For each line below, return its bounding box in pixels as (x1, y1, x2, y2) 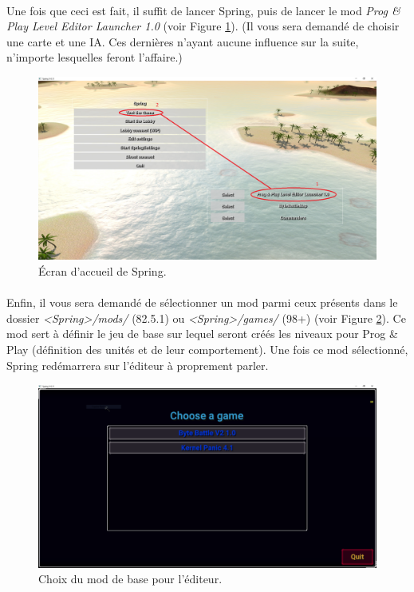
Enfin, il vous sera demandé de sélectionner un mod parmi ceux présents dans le (6, 294, 398, 311)
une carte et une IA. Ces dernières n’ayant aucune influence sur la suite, (6, 33, 359, 50)
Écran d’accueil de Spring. (38, 262, 167, 279)
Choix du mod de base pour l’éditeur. (38, 570, 223, 587)
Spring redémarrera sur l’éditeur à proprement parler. (6, 356, 269, 373)
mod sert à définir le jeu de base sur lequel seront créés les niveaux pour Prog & (6, 325, 398, 342)
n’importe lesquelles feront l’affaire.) (6, 49, 183, 66)
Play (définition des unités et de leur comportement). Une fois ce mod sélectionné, (6, 340, 408, 357)
